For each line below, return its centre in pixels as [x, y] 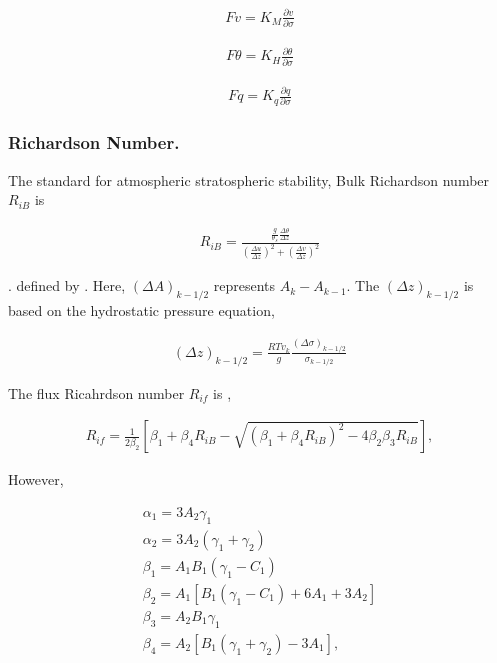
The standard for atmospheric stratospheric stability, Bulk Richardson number [249, 179]
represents [244, 285]
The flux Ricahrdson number [96, 392]
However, [36, 479]
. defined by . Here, [67, 285]
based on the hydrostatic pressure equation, [141, 310]
